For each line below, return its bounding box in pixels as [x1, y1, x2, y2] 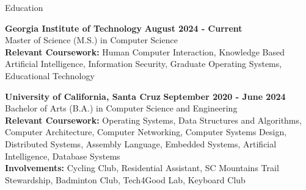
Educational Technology [5, 69, 95, 82]
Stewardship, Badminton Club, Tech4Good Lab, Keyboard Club [5, 173, 246, 186]
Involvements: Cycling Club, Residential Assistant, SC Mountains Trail [5, 161, 279, 174]
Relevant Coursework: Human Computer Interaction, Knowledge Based [5, 45, 285, 58]
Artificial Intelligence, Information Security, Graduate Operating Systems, [5, 57, 282, 70]
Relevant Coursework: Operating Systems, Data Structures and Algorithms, [5, 113, 302, 126]
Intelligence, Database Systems [5, 149, 120, 162]
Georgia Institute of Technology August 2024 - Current [5, 21, 242, 34]
